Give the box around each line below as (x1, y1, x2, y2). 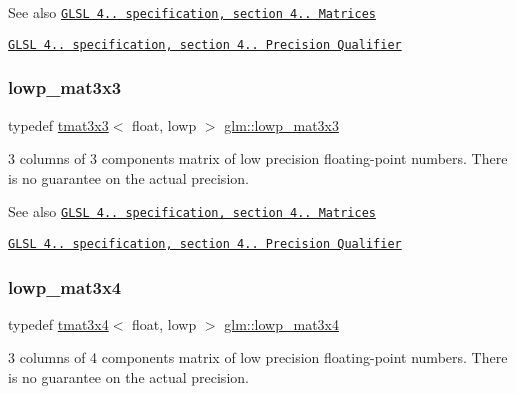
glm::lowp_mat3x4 (224, 313, 339, 334)
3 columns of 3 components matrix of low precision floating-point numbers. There (8, 148, 508, 169)
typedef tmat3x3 (8, 114, 109, 135)
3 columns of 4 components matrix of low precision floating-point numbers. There (8, 347, 508, 368)
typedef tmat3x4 (8, 313, 109, 334)
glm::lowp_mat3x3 (224, 114, 339, 135)
